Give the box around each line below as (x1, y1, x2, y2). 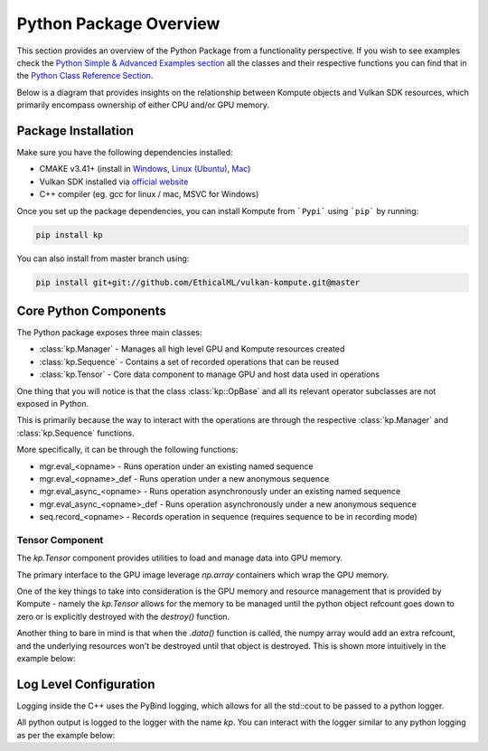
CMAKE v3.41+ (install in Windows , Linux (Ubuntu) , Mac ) (39, 164, 251, 174)
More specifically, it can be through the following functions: (16, 444, 239, 455)
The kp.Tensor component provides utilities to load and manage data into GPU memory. (16, 552, 343, 564)
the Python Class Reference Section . (16, 70, 154, 81)
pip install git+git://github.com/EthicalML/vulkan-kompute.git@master (35, 277, 361, 287)
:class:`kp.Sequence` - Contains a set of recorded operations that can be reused (39, 356, 339, 367)
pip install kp (35, 230, 103, 239)
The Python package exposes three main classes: (16, 327, 202, 338)
